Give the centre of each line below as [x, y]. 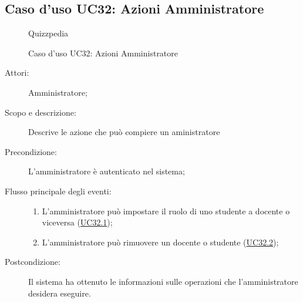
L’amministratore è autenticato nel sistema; [107, 171]
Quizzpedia [48, 33]
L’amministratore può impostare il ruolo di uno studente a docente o [166, 211]
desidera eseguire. [60, 293]
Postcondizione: [33, 262]
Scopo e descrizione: [41, 112]
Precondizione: [31, 151]
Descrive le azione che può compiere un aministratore [124, 132]
